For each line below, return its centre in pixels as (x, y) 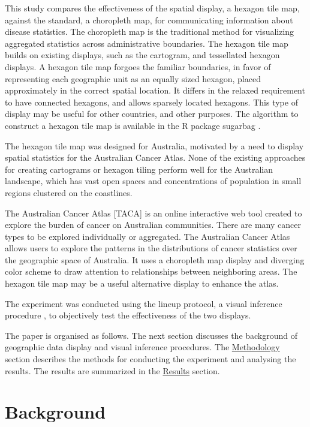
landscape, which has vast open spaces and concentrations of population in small (153, 181)
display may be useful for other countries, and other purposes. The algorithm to (152, 114)
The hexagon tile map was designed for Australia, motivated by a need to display (154, 145)
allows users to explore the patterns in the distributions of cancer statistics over (151, 248)
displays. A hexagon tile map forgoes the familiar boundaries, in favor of (138, 66)
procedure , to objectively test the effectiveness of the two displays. (128, 315)
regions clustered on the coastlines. (69, 192)
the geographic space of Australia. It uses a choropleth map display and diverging (155, 259)
